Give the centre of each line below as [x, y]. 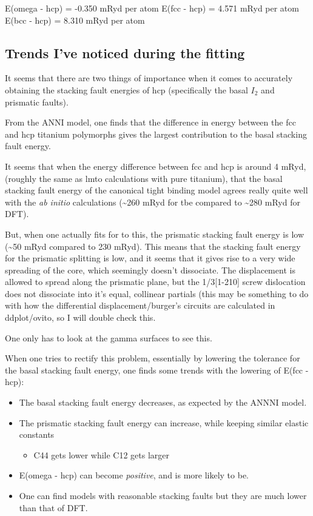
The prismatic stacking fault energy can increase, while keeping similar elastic [164, 422]
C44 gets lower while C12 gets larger [102, 454]
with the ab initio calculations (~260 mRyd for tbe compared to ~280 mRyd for [153, 202]
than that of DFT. [53, 507]
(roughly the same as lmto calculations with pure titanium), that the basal [144, 178]
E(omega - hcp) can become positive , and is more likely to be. [134, 475]
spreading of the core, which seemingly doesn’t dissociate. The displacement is [150, 270]
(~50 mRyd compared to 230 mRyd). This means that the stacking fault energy [153, 246]
